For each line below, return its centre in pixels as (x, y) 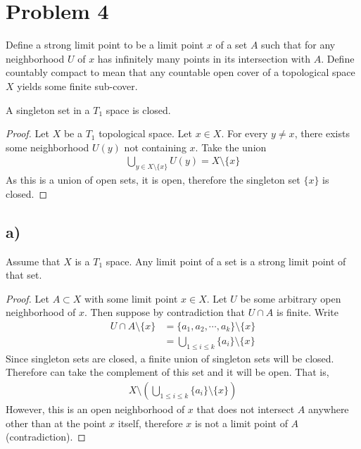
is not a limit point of (241, 423)
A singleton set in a (48, 109)
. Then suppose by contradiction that (165, 312)
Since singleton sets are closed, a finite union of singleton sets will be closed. (170, 358)
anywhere (328, 409)
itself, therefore (150, 423)
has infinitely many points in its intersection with (204, 58)
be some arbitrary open (291, 298)
